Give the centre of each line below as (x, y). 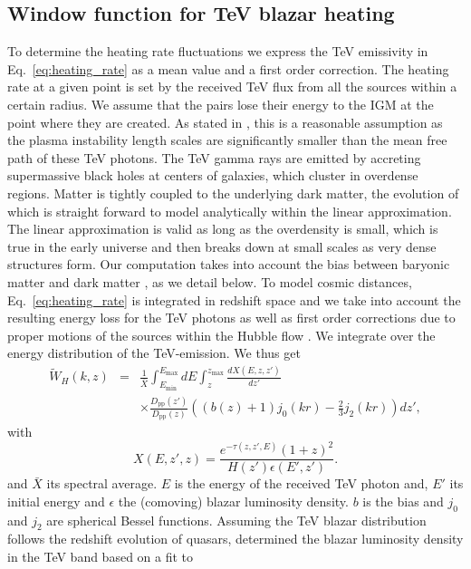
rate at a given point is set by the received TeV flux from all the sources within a (232, 87)
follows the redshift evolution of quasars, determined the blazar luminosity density (235, 539)
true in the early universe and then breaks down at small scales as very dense (222, 246)
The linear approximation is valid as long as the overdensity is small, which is (223, 229)
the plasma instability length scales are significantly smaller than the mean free (227, 140)
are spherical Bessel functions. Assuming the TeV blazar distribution (236, 520)
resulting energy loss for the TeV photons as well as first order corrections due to (231, 318)
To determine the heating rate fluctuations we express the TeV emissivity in (218, 51)
